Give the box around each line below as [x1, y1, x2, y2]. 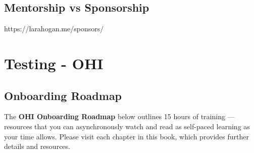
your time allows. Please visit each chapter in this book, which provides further [4, 131, 249, 141]
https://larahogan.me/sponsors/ [4, 23, 104, 34]
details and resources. [4, 141, 70, 151]
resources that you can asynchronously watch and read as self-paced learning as [4, 121, 250, 131]
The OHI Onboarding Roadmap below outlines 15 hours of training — [4, 111, 235, 122]
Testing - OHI [4, 53, 104, 73]
